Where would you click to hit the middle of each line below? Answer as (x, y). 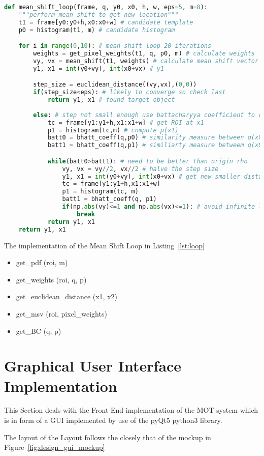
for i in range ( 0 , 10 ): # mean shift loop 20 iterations (115, 46)
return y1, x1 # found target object (111, 100)
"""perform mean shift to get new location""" (98, 15)
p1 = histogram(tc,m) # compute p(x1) (113, 130)
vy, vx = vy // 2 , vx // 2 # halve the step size (140, 169)
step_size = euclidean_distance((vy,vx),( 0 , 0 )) (115, 85)
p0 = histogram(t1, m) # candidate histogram (97, 30)
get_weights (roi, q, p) (51, 279)
